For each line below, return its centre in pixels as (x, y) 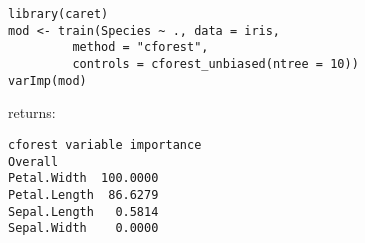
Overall (33, 161)
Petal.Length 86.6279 (83, 194)
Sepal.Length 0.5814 (83, 211)
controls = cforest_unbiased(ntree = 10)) (215, 63)
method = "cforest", (140, 47)
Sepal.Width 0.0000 (83, 228)
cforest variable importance (105, 144)
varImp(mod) (47, 80)
